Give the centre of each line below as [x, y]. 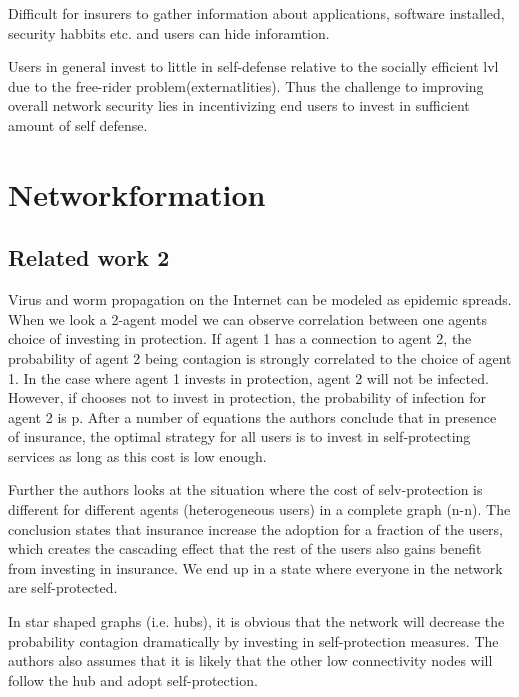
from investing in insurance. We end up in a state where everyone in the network [255, 567]
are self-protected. [63, 587]
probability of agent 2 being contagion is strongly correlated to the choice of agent [260, 357]
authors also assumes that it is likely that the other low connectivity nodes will [250, 660]
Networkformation [137, 193]
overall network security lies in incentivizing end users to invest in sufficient [239, 105]
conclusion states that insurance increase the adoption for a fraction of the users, [256, 528]
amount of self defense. [78, 124]
